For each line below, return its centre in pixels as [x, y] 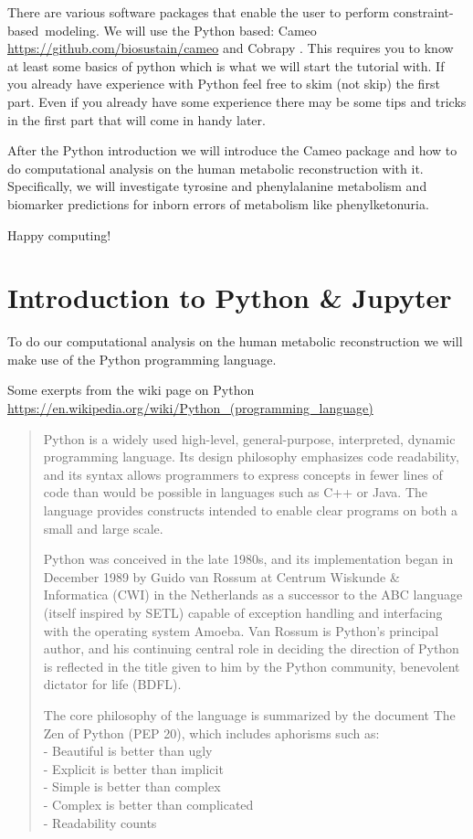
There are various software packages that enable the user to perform [199, 12]
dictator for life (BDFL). [112, 684]
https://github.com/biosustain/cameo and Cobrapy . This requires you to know [231, 48]
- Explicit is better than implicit [133, 768]
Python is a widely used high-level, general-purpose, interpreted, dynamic [249, 438]
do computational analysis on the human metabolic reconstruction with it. [215, 168]
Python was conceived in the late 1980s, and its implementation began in [248, 559]
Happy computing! [59, 234]
